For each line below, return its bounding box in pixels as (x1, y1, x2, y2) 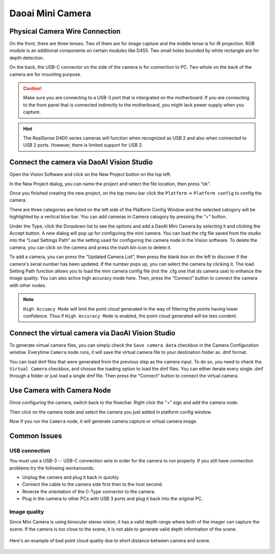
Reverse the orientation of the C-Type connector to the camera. (22, 488, 156, 494)
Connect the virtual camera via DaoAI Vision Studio (9, 328, 176, 337)
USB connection (9, 447, 50, 454)
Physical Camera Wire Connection (9, 27, 121, 36)
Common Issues (9, 431, 62, 440)
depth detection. (9, 54, 44, 61)
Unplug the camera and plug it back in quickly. (22, 474, 120, 480)
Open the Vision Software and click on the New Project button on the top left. (9, 171, 172, 178)
